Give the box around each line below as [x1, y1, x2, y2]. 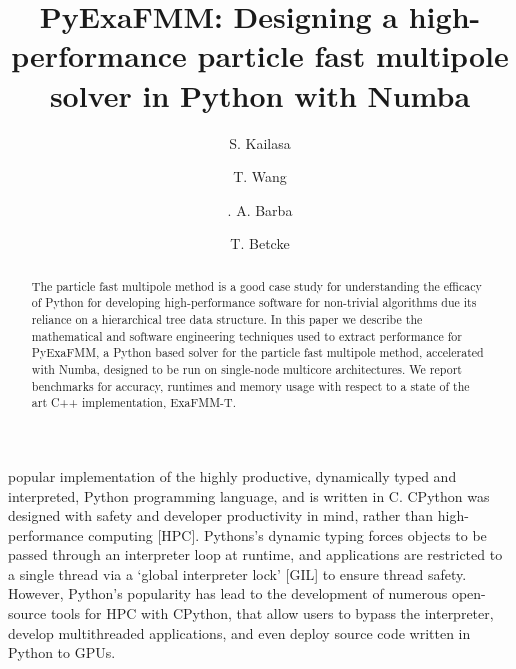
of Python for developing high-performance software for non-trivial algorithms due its [31, 294, 477, 311]
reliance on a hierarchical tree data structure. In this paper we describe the [31, 310, 423, 327]
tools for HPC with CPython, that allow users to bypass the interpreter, [50, 603, 494, 624]
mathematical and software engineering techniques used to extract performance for [31, 327, 462, 344]
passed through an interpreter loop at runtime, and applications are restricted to [8, 544, 503, 565]
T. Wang [233, 166, 287, 187]
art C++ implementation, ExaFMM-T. [31, 394, 236, 411]
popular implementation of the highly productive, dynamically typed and [8, 465, 457, 486]
